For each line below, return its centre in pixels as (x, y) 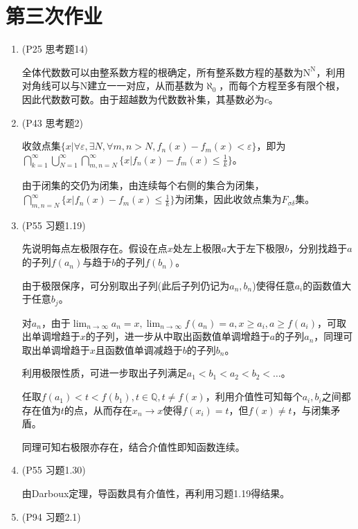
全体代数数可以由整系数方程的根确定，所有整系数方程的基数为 (162, 72)
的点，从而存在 (98, 410)
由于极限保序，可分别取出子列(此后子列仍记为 (126, 285)
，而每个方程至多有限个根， (282, 86)
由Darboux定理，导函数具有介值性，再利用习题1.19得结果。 (156, 493)
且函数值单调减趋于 (139, 349)
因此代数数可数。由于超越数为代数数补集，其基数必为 (143, 99)
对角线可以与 (51, 86)
